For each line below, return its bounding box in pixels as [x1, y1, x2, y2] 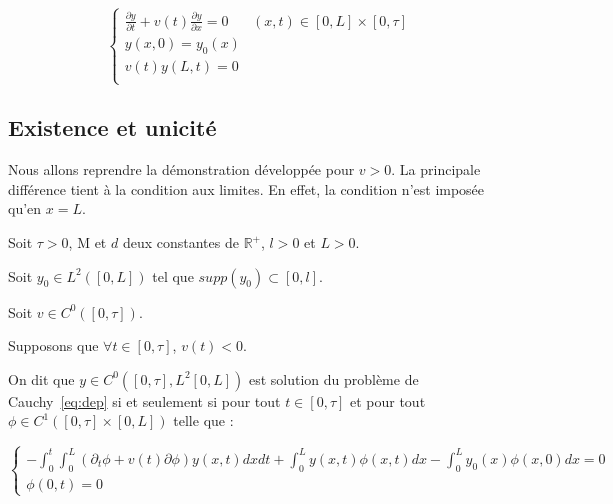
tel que [152, 265, 194, 286]
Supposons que [8, 335, 99, 356]
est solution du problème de [248, 368, 419, 389]
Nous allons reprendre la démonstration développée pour [8, 159, 355, 180]
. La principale [391, 159, 481, 180]
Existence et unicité [8, 112, 217, 143]
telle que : [173, 410, 234, 431]
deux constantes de [122, 232, 239, 253]
